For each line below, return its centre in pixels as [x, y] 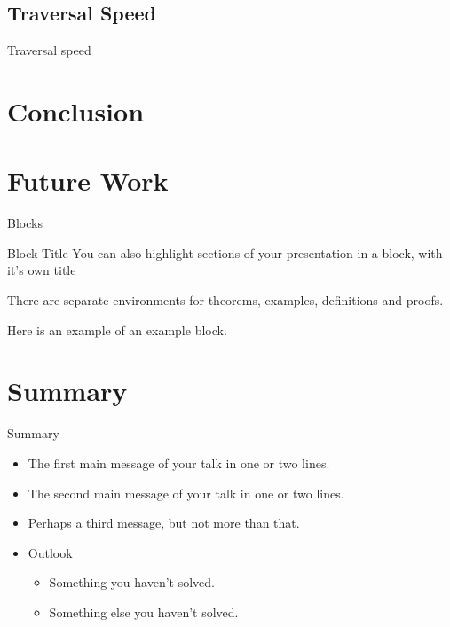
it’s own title [42, 270]
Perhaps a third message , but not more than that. [164, 523]
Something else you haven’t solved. [144, 611]
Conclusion [76, 110]
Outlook [50, 552]
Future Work [88, 180]
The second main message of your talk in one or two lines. [186, 493]
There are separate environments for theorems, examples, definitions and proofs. [225, 300]
